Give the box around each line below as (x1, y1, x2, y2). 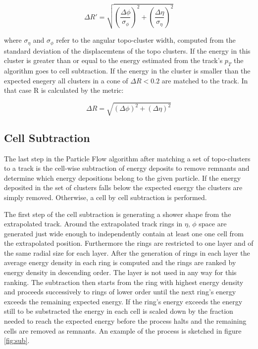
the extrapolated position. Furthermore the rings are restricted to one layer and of (4, 238, 254, 248)
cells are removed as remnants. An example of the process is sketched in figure (4, 325, 242, 336)
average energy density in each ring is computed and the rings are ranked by (4, 257, 236, 268)
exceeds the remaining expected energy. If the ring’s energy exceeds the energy (4, 296, 243, 306)
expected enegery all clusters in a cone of (4, 75, 128, 85)
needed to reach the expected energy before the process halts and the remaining (4, 316, 247, 326)
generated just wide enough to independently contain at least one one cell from (4, 228, 244, 238)
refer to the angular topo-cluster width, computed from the (56, 35, 236, 45)
